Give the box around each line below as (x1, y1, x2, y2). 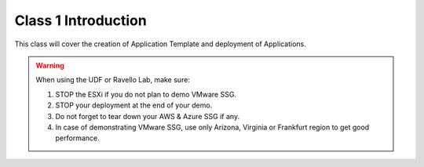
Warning (35, 60, 64, 70)
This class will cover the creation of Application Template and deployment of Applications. (14, 39, 306, 49)
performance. (55, 133, 100, 143)
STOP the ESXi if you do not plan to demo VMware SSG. (55, 89, 237, 99)
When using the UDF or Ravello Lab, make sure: (35, 75, 190, 85)
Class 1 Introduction (14, 12, 147, 29)
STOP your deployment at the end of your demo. (55, 100, 213, 110)
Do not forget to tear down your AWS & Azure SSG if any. (55, 111, 239, 121)
